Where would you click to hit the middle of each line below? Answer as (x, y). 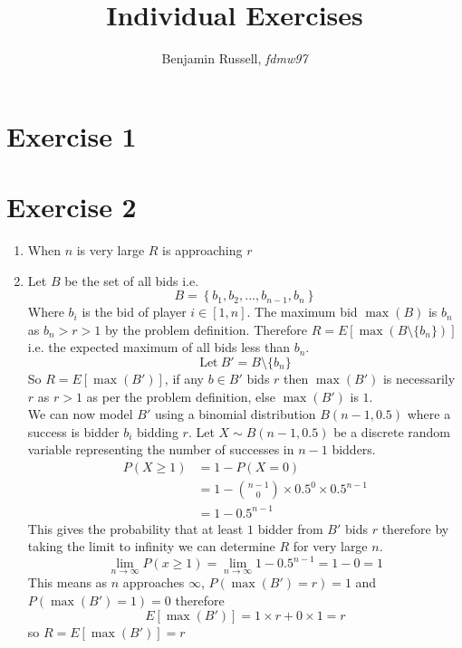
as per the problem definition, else (181, 396)
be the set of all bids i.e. (132, 280)
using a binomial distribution (236, 414)
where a (429, 414)
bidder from (290, 528)
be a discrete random (392, 431)
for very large (330, 546)
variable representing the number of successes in (161, 449)
